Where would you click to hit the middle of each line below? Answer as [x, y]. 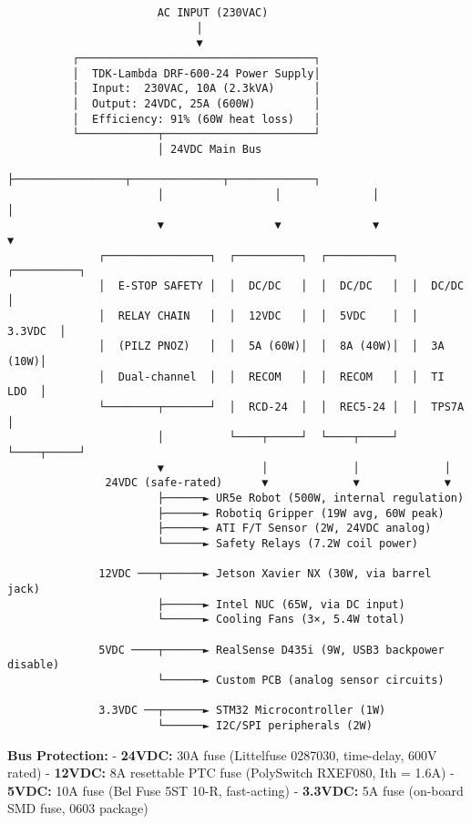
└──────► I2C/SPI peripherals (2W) [265, 725]
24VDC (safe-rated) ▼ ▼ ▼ [278, 483]
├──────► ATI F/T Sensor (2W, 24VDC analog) [294, 529]
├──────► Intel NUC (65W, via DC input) [281, 604]
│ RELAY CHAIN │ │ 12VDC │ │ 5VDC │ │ [259, 316]
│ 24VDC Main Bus [210, 149]
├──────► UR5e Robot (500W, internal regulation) [311, 498]
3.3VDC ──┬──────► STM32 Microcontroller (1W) [242, 711]
